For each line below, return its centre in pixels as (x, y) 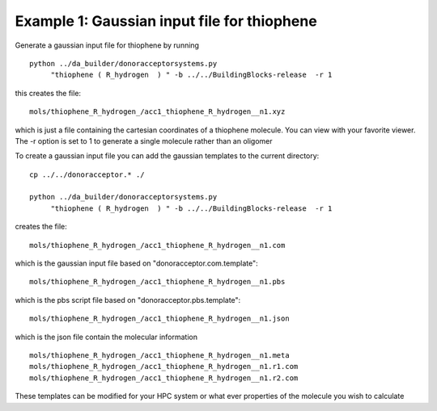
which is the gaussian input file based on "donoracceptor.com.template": (136, 263)
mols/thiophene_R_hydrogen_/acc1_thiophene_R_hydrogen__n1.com (157, 245)
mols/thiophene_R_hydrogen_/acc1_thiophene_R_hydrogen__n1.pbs (157, 282)
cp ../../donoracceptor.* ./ (87, 174)
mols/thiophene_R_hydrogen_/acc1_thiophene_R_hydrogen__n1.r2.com (164, 378)
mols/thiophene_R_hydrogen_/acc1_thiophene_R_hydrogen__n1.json (160, 319)
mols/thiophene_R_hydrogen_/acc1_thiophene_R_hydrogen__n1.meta (160, 355)
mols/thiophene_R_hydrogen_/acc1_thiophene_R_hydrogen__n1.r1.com (164, 367)
